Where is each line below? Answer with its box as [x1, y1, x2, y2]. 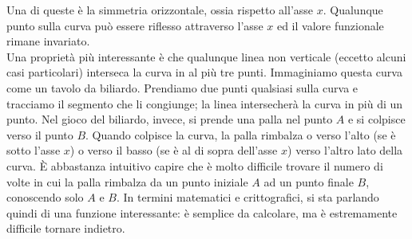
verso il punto [6, 126, 73, 143]
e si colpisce [347, 111, 406, 127]
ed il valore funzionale [276, 17, 384, 33]
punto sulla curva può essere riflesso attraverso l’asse [6, 17, 263, 33]
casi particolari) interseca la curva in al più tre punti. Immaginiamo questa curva [6, 64, 402, 80]
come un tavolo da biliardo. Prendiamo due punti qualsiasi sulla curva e [6, 79, 359, 96]
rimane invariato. [6, 33, 90, 49]
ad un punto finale [263, 173, 354, 190]
